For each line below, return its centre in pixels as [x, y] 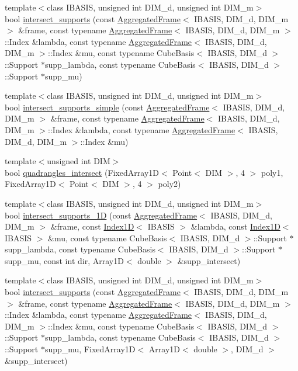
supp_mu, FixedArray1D [90, 349]
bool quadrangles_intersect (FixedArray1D [82, 172]
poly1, [272, 172]
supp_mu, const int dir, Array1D [64, 260]
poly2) [169, 184]
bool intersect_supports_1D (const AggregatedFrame [101, 215]
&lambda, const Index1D [235, 226]
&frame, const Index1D [92, 226]
